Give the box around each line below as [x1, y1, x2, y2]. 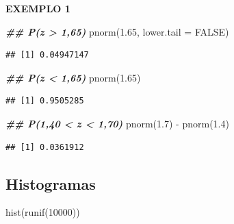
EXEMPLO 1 [5, 1, 70, 15]
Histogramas [5, 173, 96, 194]
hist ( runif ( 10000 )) [5, 205, 80, 219]
